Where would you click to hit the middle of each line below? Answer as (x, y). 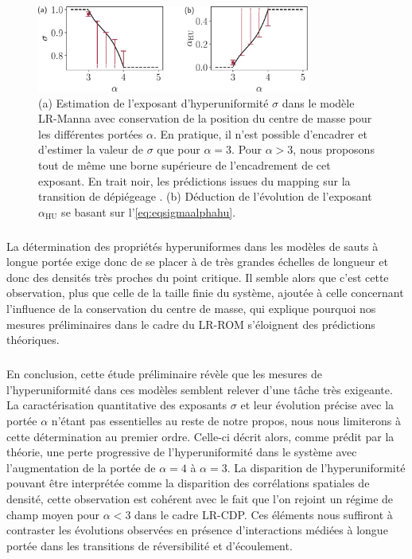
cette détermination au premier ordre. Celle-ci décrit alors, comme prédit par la (200, 436)
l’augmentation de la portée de (81, 467)
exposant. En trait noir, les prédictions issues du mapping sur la (194, 180)
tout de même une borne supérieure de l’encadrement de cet (185, 164)
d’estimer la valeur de (91, 149)
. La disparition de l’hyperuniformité (316, 467)
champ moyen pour (53, 514)
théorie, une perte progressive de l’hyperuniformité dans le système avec (182, 452)
